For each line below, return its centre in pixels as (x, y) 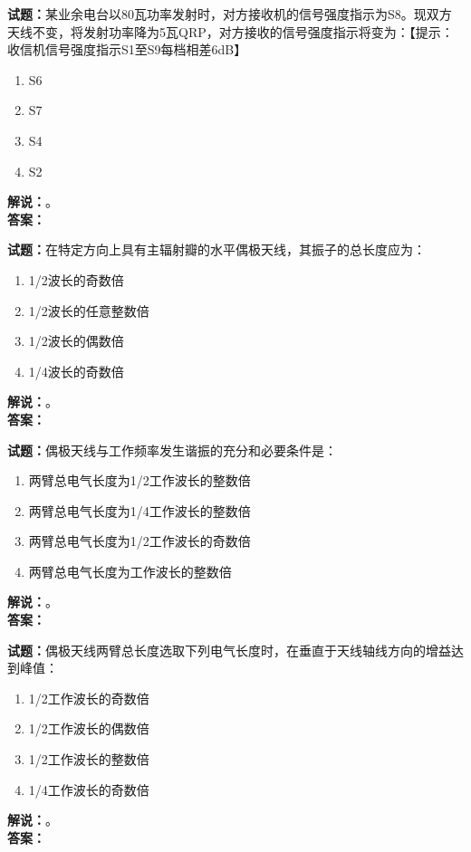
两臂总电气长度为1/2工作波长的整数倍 (139, 480)
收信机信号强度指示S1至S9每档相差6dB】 (127, 49)
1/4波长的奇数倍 (76, 371)
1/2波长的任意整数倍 (89, 310)
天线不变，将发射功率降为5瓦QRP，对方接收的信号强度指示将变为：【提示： (231, 31)
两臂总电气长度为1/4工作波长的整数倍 (139, 510)
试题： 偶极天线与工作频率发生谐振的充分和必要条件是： (172, 450)
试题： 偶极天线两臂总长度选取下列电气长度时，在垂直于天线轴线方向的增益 (229, 650)
